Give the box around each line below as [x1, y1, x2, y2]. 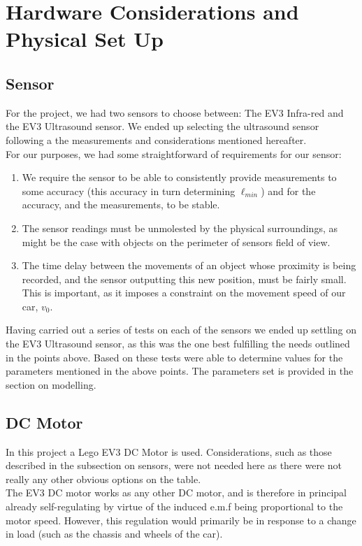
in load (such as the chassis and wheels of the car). [6, 526, 223, 541]
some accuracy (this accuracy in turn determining [22, 183, 236, 198]
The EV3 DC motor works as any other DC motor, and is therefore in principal [6, 485, 347, 500]
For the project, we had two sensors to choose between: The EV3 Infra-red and [6, 105, 344, 120]
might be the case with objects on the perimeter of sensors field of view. [22, 234, 331, 249]
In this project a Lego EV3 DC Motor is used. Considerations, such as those [6, 444, 332, 459]
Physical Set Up [6, 24, 164, 53]
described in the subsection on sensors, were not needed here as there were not [6, 458, 342, 473]
